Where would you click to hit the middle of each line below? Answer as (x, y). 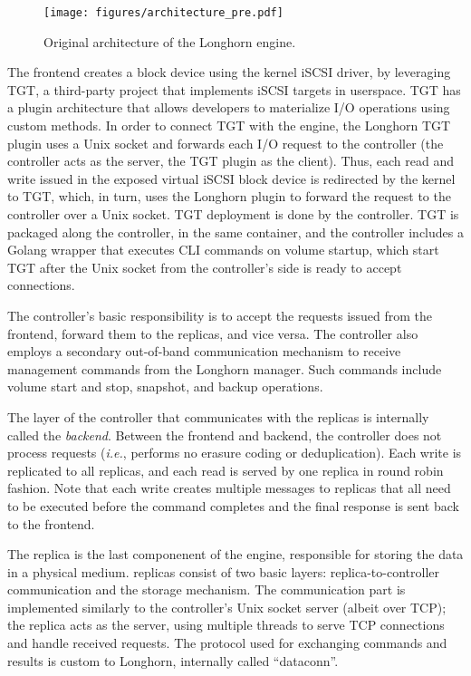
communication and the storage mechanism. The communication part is (207, 589)
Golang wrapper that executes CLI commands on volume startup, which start (223, 250)
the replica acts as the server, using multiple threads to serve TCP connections (226, 625)
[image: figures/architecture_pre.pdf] (163, 13)
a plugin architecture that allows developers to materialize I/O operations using (229, 107)
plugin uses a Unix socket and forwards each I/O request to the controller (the (226, 143)
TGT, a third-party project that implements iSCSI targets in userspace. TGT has (234, 89)
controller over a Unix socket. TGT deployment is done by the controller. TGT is (233, 214)
